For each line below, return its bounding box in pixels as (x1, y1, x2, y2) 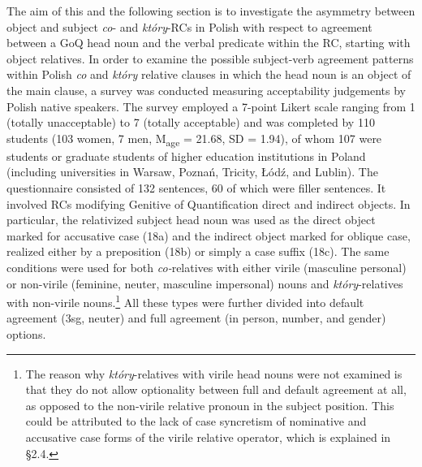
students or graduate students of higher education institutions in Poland (6, 147, 366, 164)
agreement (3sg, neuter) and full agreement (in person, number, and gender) (6, 309, 386, 326)
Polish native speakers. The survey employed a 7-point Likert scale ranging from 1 (6, 97, 416, 115)
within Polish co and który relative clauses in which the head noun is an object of (6, 66, 411, 83)
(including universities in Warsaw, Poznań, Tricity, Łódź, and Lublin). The (6, 163, 378, 180)
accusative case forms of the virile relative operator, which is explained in (25, 429, 391, 446)
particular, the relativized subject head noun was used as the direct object (6, 211, 376, 228)
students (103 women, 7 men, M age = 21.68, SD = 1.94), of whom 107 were (6, 129, 382, 149)
